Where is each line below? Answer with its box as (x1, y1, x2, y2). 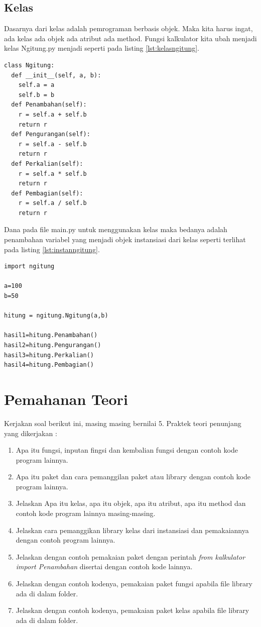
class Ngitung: (4, 61, 55, 69)
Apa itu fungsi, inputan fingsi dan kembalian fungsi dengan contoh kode (16, 445, 238, 455)
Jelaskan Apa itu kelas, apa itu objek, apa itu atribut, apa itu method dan (16, 498, 246, 508)
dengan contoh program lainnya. (16, 535, 115, 545)
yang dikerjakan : (4, 428, 57, 438)
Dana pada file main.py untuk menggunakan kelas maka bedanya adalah (4, 224, 227, 235)
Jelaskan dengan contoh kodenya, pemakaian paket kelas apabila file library (16, 605, 249, 615)
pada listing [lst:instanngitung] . (4, 244, 100, 254)
